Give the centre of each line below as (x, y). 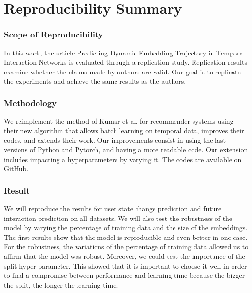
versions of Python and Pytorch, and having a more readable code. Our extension (126, 149)
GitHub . (16, 169)
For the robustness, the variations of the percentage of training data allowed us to (126, 247)
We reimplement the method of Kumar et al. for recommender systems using (119, 121)
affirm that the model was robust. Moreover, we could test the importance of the (125, 256)
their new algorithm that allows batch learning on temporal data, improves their (124, 130)
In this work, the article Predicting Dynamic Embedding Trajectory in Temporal (125, 52)
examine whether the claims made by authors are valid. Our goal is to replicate (122, 71)
